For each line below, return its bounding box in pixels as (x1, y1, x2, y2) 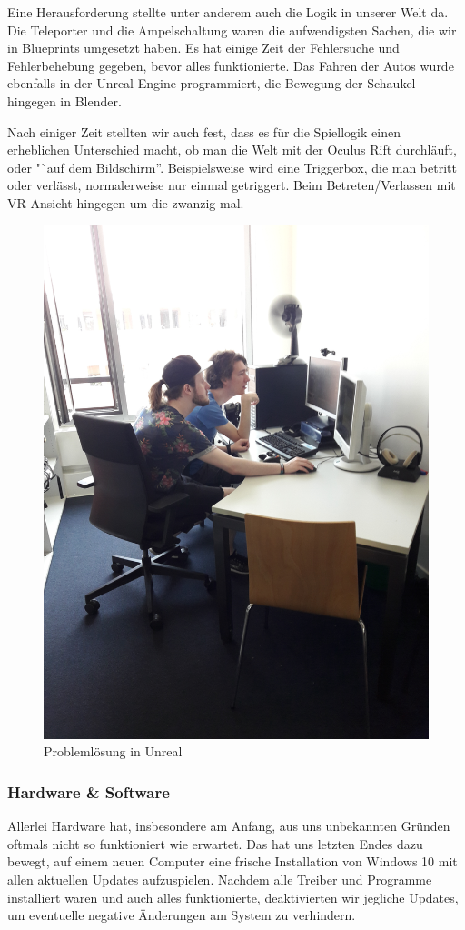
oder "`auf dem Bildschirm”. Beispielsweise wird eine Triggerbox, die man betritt (7, 157, 457, 176)
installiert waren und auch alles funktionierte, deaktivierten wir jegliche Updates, (7, 887, 459, 906)
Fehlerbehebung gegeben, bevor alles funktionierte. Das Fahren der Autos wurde (7, 55, 454, 75)
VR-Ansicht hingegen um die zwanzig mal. (7, 193, 244, 212)
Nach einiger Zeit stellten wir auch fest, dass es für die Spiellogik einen (7, 122, 401, 141)
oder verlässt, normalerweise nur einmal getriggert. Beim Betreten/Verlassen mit (7, 175, 456, 195)
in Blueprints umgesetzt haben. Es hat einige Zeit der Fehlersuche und (7, 38, 400, 57)
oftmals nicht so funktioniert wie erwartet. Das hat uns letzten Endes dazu (7, 834, 423, 853)
